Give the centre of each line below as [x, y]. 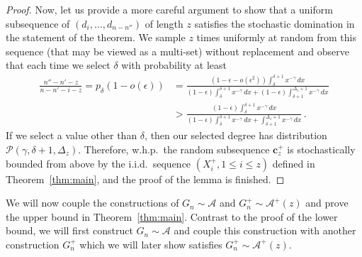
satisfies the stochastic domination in [275, 23]
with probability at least [174, 65]
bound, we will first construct [69, 230]
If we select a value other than [72, 135]
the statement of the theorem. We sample [96, 37]
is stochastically [321, 149]
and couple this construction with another [265, 230]
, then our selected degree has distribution [236, 135]
